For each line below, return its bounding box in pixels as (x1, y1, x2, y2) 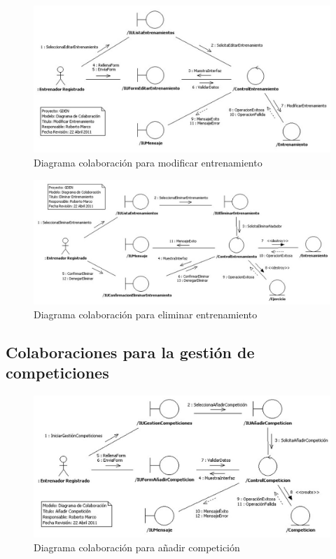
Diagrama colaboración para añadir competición (34, 540, 240, 555)
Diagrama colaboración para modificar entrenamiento (34, 155, 262, 169)
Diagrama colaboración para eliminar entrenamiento (34, 307, 258, 321)
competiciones (6, 362, 109, 383)
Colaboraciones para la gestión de (6, 341, 255, 362)
